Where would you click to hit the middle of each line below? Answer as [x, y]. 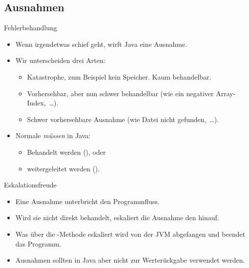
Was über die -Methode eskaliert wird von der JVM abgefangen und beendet [130, 234]
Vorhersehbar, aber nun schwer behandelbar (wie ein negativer [120, 93]
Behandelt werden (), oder [66, 152]
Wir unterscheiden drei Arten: [60, 60]
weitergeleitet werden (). [63, 168]
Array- [226, 93]
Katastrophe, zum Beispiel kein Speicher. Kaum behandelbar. [119, 76]
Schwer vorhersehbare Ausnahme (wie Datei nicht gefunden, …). [123, 119]
